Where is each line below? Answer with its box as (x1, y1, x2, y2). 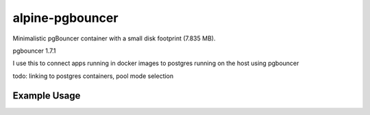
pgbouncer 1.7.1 (12, 47, 56, 55)
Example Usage (12, 90, 81, 101)
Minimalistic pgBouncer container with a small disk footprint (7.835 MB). (12, 34, 216, 42)
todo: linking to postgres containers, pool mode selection (12, 72, 174, 80)
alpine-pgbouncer (12, 10, 119, 25)
